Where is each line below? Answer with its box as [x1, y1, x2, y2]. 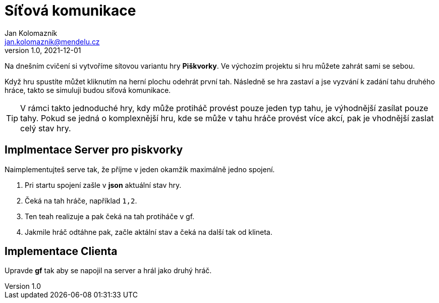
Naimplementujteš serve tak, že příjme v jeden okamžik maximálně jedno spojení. [5, 165, 275, 174]
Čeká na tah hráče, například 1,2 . [25, 196, 137, 205]
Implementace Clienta [5, 245, 118, 258]
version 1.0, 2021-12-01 [5, 45, 81, 55]
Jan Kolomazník [5, 28, 58, 37]
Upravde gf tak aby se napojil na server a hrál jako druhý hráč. [5, 266, 212, 275]
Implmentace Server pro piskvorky [5, 143, 183, 157]
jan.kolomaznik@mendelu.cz [5, 37, 100, 46]
